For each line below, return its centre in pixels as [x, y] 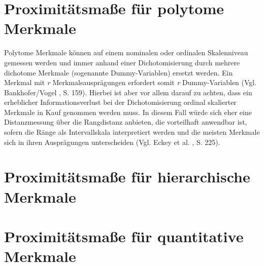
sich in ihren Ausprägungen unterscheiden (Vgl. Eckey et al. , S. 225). [112, 142]
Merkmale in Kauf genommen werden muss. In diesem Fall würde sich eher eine [128, 112]
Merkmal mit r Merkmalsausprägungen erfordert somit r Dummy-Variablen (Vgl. [130, 82]
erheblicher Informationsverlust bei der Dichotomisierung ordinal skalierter [120, 102]
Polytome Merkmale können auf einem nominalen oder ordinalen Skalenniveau [126, 52]
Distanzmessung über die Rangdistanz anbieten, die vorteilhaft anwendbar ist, [126, 122]
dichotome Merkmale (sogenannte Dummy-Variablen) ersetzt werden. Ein [119, 72]
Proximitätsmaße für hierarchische [127, 177]
